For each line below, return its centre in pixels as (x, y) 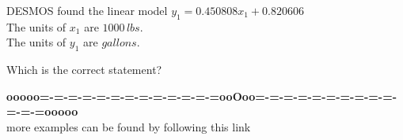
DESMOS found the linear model (87, 10)
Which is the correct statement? (84, 70)
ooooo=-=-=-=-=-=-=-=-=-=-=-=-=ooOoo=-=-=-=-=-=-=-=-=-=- (202, 96)
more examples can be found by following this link (129, 126)
